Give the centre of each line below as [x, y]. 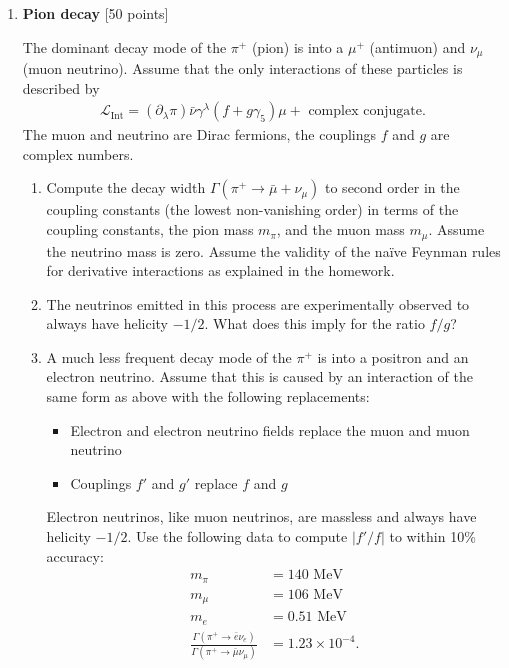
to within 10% [432, 536]
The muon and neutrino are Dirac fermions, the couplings [199, 134]
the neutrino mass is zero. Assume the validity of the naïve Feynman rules [273, 250]
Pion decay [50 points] [95, 13]
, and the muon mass [340, 229]
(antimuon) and [417, 46]
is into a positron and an [393, 356]
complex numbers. [78, 153]
